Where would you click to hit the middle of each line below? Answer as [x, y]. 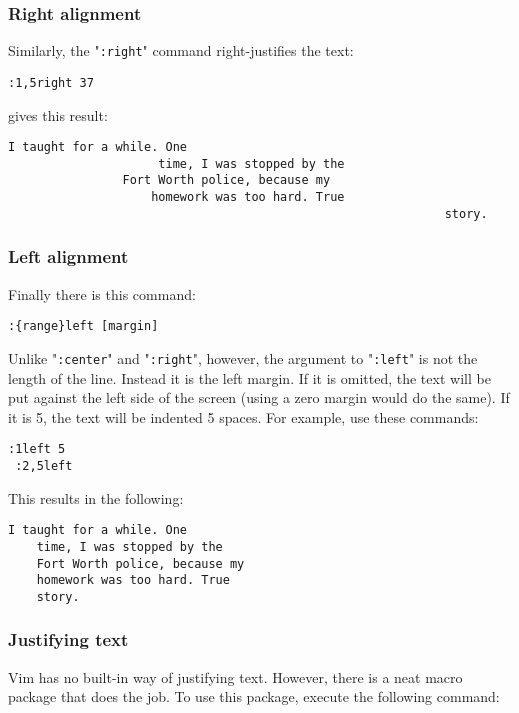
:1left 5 [37, 449]
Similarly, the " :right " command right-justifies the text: [181, 50]
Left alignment [68, 256]
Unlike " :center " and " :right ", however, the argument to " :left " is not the [243, 357]
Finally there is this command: [102, 293]
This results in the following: [96, 497]
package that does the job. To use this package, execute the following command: [254, 696]
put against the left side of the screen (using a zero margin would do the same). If [259, 397]
